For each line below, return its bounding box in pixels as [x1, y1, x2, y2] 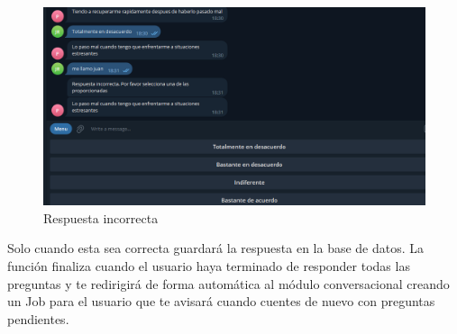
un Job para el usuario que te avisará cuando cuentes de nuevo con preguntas [7, 292, 435, 311]
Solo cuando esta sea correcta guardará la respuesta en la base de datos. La [7, 239, 425, 257]
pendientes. [7, 309, 69, 328]
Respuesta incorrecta [43, 208, 159, 227]
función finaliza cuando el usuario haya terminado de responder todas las [7, 257, 410, 275]
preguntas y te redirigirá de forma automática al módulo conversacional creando [7, 274, 450, 293]
